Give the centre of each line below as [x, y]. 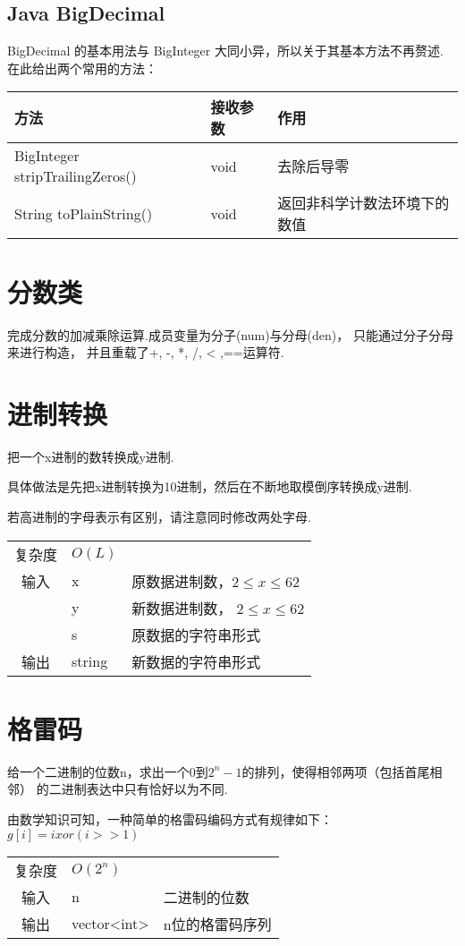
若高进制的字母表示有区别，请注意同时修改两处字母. [159, 517]
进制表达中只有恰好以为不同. [144, 789]
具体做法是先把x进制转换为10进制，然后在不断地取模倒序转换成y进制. [210, 486]
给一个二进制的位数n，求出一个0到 [108, 771]
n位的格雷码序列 [217, 924]
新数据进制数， [182, 608]
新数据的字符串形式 [196, 661]
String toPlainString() [84, 213]
